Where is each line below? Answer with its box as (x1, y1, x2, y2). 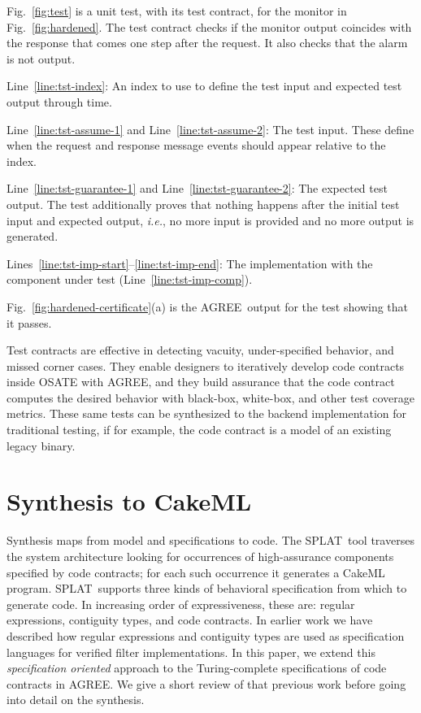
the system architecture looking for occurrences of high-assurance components (7, 547, 394, 564)
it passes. (7, 314, 52, 331)
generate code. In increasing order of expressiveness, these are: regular (7, 595, 355, 612)
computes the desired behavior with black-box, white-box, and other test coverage (7, 389, 415, 406)
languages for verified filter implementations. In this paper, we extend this (7, 643, 375, 660)
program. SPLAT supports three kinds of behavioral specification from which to (7, 580, 407, 597)
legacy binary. (7, 437, 76, 454)
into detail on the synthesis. (7, 691, 145, 708)
